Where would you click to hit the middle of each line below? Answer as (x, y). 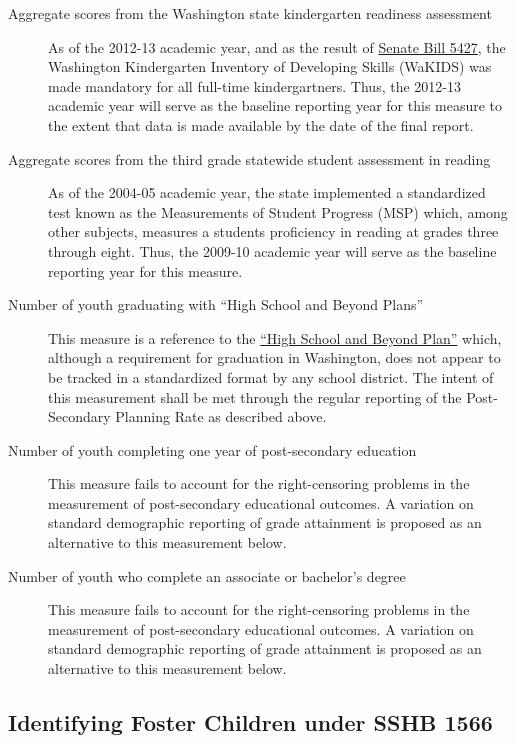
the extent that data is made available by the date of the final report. (261, 124)
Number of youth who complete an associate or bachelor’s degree (207, 575)
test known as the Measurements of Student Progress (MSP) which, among (278, 211)
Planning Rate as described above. (221, 416)
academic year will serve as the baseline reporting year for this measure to (275, 105)
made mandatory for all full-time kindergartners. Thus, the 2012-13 (254, 85)
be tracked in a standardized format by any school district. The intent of (271, 376)
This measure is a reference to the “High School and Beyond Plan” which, (275, 337)
